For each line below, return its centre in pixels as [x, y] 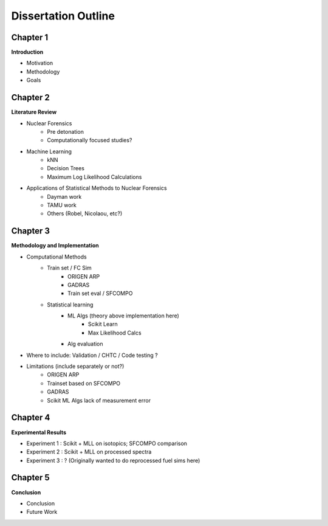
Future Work [42, 512]
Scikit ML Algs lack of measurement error [99, 400]
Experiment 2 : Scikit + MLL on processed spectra [89, 452]
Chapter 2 [30, 98]
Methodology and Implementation [55, 246]
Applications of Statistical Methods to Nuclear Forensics [97, 188]
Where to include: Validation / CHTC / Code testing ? [92, 355]
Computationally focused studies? [90, 140]
